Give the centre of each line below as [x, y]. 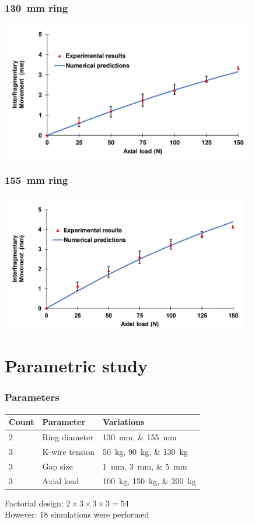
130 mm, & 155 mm [139, 437]
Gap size [57, 466]
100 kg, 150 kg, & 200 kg [149, 480]
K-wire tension [68, 451]
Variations [123, 422]
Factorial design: [34, 503]
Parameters [32, 397]
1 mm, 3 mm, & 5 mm [145, 466]
